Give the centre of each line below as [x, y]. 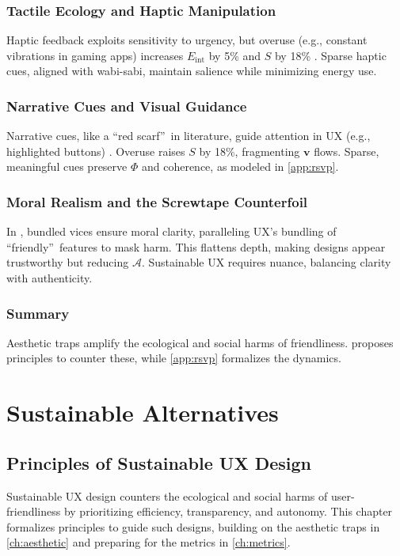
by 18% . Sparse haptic [330, 55]
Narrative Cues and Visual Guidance [127, 106]
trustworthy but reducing [68, 262]
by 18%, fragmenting [250, 151]
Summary [38, 313]
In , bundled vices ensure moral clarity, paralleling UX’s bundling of [171, 231]
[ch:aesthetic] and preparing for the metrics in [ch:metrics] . [149, 542]
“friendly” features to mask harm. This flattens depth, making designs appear [196, 246]
